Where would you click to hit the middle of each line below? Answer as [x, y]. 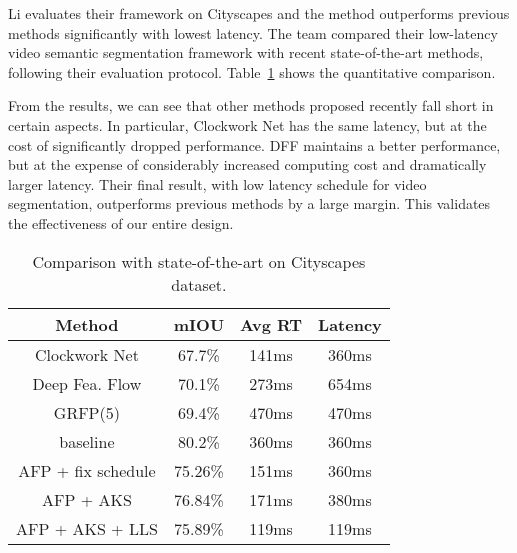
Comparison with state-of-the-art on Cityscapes [199, 261]
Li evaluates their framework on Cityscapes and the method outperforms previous [259, 13]
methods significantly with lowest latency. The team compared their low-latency [253, 32]
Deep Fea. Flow [87, 383]
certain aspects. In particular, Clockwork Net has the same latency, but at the [247, 124]
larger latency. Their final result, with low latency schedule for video [217, 183]
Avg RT [271, 324]
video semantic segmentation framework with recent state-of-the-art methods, [246, 52]
